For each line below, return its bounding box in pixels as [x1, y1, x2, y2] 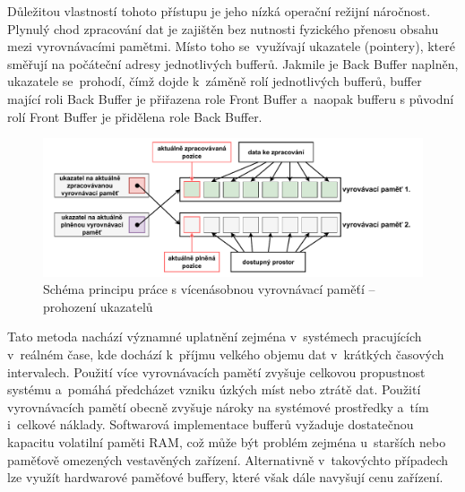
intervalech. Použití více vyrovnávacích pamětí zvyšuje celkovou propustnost [7, 362, 426, 381]
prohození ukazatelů [43, 297, 153, 315]
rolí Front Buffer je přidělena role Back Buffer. [7, 107, 263, 125]
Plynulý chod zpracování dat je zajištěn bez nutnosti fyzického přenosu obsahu [7, 19, 439, 38]
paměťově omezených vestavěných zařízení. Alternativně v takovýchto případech [7, 450, 449, 469]
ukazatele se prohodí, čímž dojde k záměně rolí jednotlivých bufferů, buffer [7, 72, 422, 91]
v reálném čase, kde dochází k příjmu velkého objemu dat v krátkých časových [7, 344, 444, 363]
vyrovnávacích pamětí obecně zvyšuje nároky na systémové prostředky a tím [7, 397, 429, 416]
